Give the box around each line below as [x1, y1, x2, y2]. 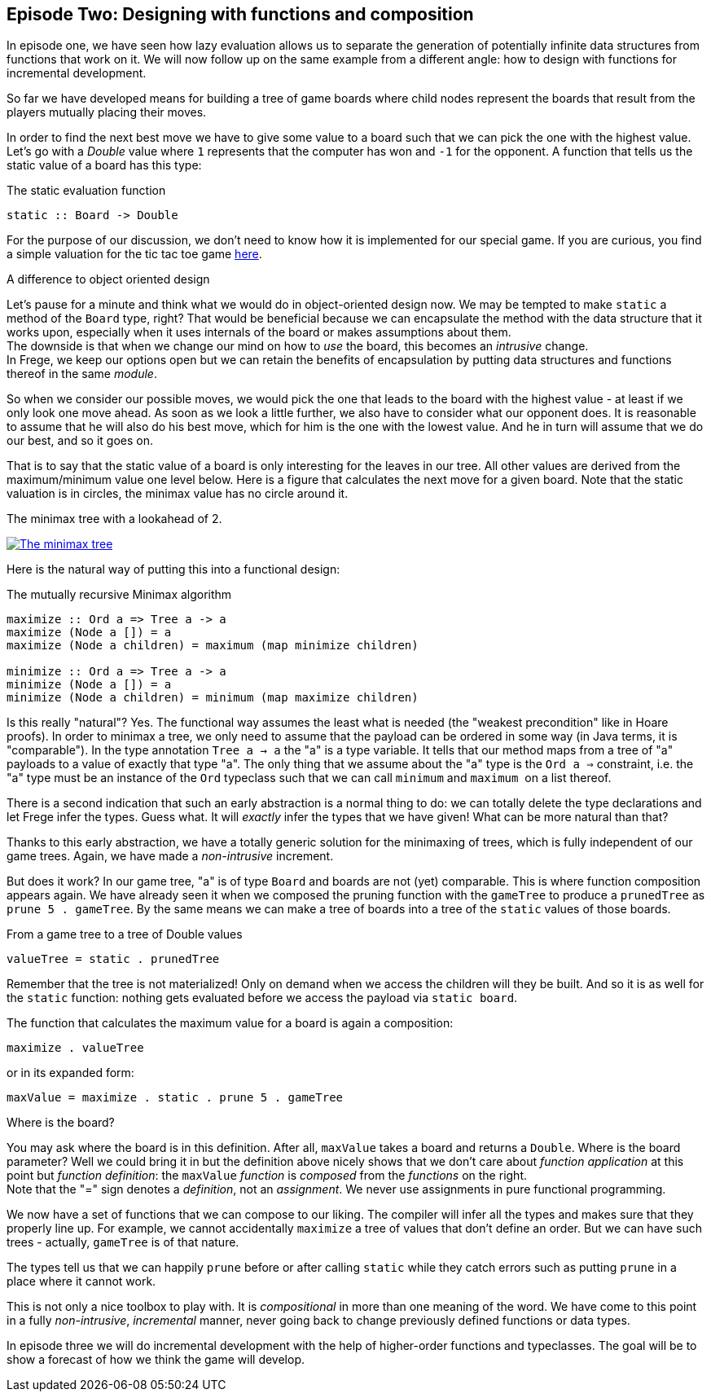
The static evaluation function [7, 183, 166, 198]
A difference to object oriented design [7, 272, 210, 287]
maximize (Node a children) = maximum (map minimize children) [7, 639, 419, 653]
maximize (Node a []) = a [7, 626, 172, 640]
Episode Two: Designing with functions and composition [7, 4, 474, 24]
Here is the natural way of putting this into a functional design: [7, 562, 340, 577]
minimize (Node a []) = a [7, 678, 172, 692]
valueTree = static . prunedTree [7, 952, 220, 966]
